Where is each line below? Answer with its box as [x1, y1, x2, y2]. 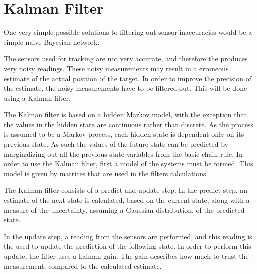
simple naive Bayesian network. [4, 36, 100, 47]
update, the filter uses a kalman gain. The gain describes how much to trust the [4, 251, 249, 261]
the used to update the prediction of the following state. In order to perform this [4, 241, 251, 251]
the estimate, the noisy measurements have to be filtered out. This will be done [4, 83, 247, 93]
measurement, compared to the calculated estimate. [4, 260, 162, 271]
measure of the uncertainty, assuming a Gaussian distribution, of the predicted [4, 204, 245, 215]
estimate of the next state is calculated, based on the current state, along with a [4, 195, 250, 205]
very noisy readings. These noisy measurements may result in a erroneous [4, 63, 229, 73]
